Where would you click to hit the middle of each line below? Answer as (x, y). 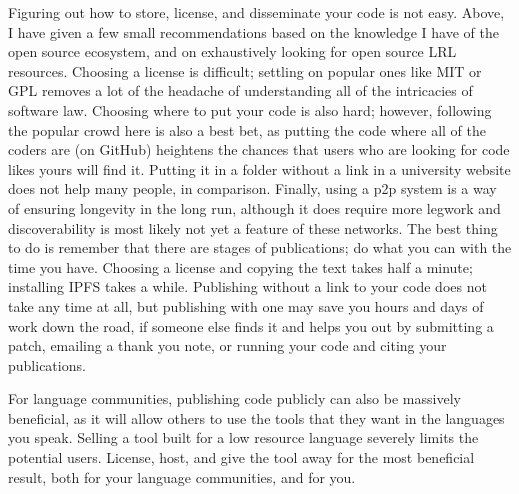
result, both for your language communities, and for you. (182, 476)
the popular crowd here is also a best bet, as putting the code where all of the (247, 129)
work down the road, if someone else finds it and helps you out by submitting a (251, 325)
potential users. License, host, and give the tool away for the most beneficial (241, 457)
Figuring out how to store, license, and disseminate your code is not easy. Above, (256, 12)
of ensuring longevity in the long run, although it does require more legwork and (254, 207)
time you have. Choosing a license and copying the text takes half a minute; (240, 266)
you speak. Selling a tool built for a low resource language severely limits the (243, 437)
